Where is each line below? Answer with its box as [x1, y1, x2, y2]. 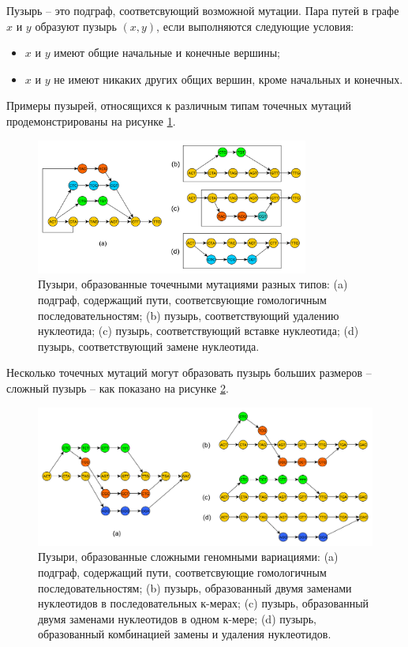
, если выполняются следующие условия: [156, 17, 354, 34]
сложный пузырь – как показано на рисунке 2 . [6, 379, 229, 396]
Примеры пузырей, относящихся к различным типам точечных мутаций [6, 97, 351, 114]
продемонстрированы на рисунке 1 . [6, 112, 176, 129]
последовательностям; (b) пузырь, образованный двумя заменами [38, 579, 352, 596]
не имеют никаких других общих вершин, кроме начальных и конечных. [54, 70, 403, 87]
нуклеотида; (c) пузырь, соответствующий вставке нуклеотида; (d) [38, 322, 359, 339]
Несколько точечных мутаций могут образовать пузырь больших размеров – [6, 364, 372, 381]
